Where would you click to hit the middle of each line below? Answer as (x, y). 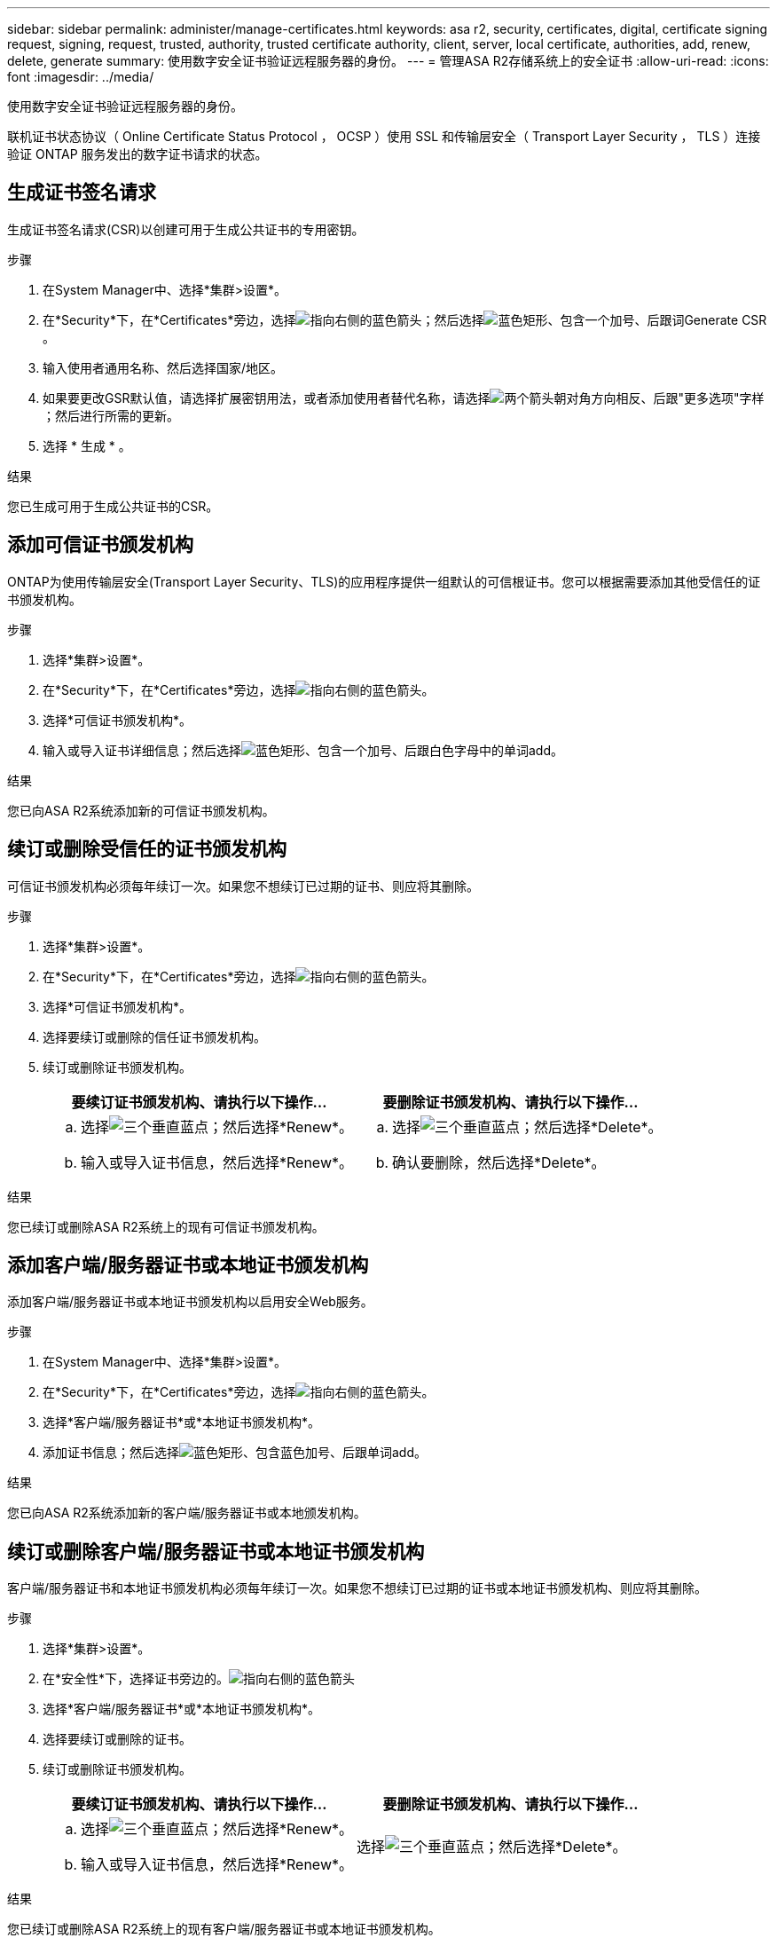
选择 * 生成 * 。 (87, 445)
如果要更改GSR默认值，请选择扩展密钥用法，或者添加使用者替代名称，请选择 (267, 398)
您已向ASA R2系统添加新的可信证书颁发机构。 (141, 810)
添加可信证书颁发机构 (100, 545)
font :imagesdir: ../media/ (81, 77)
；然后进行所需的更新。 (111, 415)
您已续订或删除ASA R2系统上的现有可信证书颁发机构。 (166, 1226)
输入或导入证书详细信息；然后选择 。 (303, 750)
